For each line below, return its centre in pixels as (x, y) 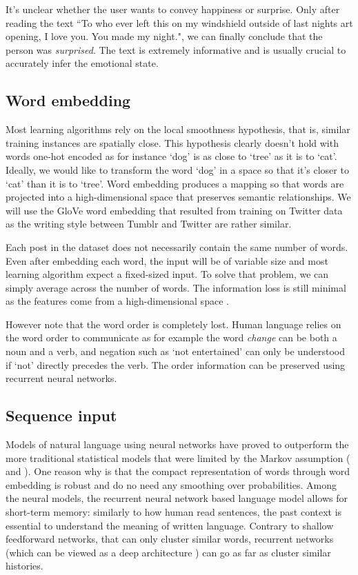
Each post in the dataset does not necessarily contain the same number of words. (177, 246)
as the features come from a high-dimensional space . (117, 301)
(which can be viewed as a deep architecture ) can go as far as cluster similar (168, 552)
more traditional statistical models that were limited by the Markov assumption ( (178, 457)
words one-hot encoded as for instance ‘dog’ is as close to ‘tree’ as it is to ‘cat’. (171, 156)
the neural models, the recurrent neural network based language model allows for (177, 498)
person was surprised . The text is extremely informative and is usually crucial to (176, 49)
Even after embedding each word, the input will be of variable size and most (167, 260)
